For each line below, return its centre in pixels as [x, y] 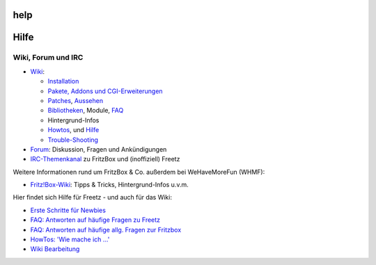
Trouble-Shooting [73, 140]
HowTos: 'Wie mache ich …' [70, 239]
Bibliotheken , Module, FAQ [86, 111]
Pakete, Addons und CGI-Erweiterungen [105, 91]
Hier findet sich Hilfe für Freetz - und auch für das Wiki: [92, 198]
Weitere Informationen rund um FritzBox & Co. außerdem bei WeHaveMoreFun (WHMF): [139, 172]
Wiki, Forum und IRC [48, 58]
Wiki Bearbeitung [55, 249]
